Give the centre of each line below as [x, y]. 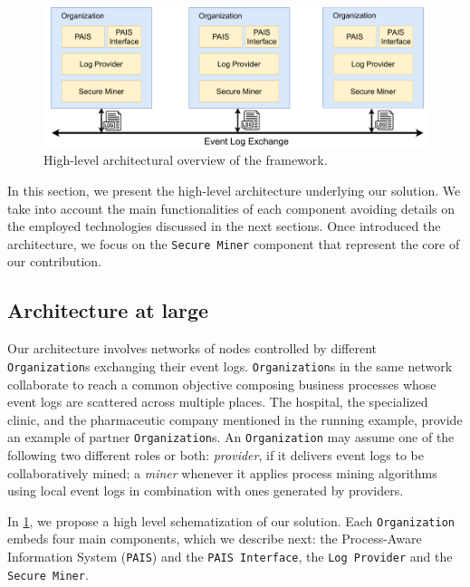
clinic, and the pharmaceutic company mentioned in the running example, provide [235, 419]
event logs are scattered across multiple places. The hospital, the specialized [218, 402]
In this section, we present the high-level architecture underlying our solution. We [234, 191]
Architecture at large [108, 310]
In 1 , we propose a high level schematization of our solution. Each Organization [231, 520]
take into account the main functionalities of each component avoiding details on [231, 208]
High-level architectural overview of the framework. [186, 160]
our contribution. [54, 261]
